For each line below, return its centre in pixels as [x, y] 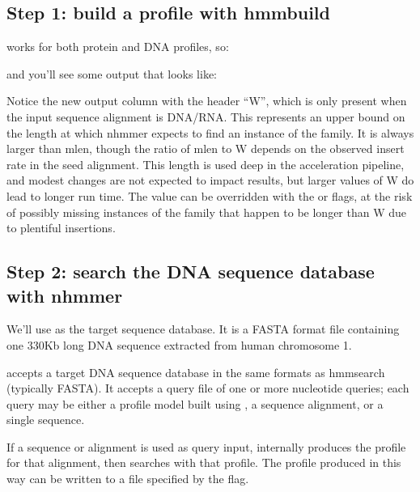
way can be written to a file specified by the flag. [128, 479]
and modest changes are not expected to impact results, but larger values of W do [210, 180]
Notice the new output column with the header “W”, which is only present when [207, 101]
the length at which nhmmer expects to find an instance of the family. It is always [210, 132]
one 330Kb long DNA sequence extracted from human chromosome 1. [179, 344]
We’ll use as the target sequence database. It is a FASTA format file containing [203, 329]
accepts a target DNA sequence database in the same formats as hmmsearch [196, 372]
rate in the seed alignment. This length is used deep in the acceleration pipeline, [206, 164]
